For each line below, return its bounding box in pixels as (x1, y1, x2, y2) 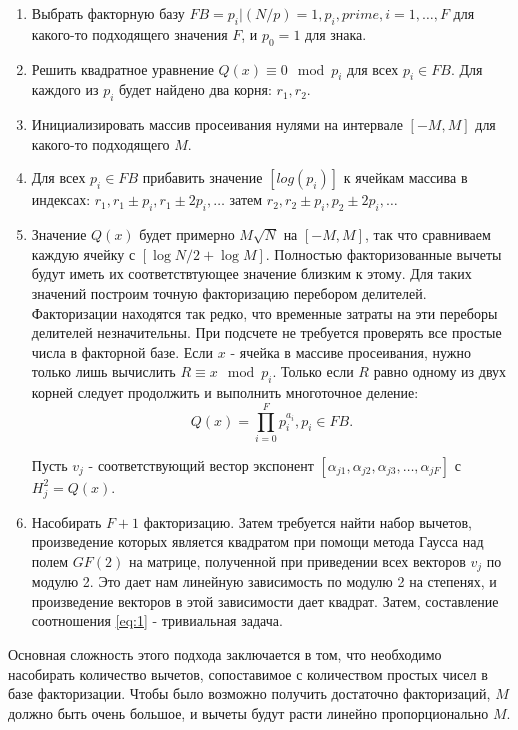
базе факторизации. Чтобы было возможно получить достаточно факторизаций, (8, 683, 491, 704)
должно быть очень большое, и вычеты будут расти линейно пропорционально (8, 702, 489, 723)
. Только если (272, 361, 354, 382)
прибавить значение (142, 167, 263, 188)
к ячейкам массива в (343, 167, 468, 188)
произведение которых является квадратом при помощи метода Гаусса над (31, 531, 484, 552)
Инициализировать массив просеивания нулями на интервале (31, 114, 403, 135)
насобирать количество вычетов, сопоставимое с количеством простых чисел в (8, 663, 488, 684)
